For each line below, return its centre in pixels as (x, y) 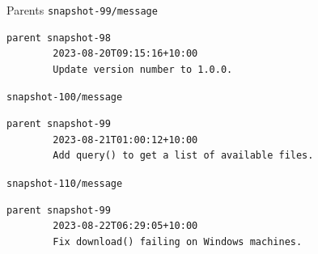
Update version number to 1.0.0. (143, 69)
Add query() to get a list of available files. (183, 156)
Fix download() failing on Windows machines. (178, 241)
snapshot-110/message (65, 183)
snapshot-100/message (65, 97)
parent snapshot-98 (59, 38)
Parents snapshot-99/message (82, 10)
